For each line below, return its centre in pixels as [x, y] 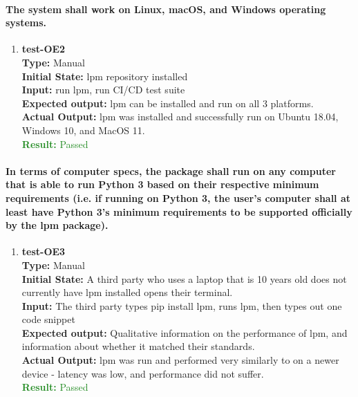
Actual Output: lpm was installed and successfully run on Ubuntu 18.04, [180, 117]
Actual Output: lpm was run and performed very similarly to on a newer [180, 360]
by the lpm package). [57, 225]
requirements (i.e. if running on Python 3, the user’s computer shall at [178, 197]
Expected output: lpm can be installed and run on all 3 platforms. [168, 103]
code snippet [48, 319]
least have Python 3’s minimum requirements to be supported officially [179, 211]
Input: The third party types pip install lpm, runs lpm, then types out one [182, 305]
